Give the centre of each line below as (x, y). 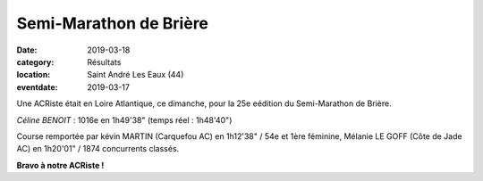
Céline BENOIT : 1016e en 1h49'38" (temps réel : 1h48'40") (124, 119)
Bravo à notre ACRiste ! (60, 165)
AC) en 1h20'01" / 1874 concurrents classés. (98, 149)
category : (35, 62)
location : (34, 75)
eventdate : (37, 87)
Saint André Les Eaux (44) (136, 75)
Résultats (104, 62)
